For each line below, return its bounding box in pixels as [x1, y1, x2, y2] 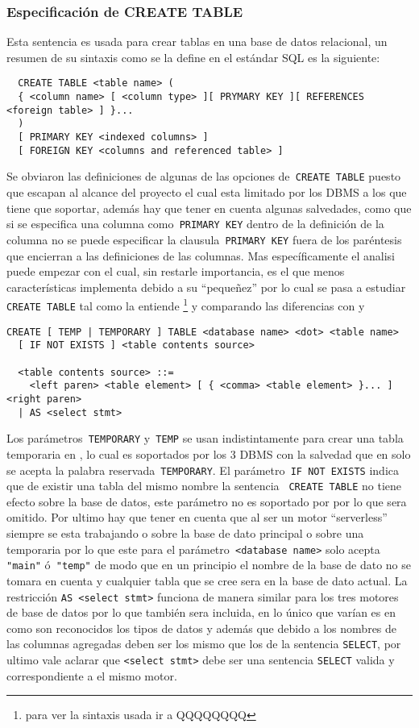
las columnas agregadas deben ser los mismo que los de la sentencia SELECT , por [6, 635, 401, 652]
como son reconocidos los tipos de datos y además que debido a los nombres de [6, 619, 397, 636]
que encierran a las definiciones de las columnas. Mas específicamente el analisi [6, 247, 396, 264]
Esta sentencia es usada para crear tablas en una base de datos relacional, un [6, 33, 388, 50]
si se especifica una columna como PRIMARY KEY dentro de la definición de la [6, 215, 384, 232]
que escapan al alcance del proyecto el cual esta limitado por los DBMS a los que [6, 184, 407, 200]
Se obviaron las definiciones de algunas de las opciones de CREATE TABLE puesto [6, 168, 401, 185]
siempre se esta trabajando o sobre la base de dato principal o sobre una [6, 525, 364, 541]
